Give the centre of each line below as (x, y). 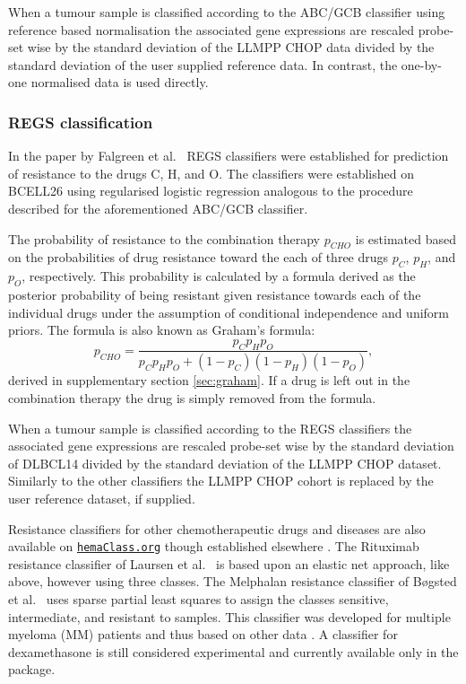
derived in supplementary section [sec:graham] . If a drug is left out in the (209, 380)
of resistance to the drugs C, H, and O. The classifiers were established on (211, 173)
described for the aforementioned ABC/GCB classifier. (158, 208)
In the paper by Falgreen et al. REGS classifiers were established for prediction (229, 156)
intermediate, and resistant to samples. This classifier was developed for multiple (229, 616)
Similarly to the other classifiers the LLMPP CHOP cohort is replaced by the (221, 481)
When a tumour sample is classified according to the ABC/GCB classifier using (227, 12)
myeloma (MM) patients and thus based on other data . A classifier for (203, 634)
